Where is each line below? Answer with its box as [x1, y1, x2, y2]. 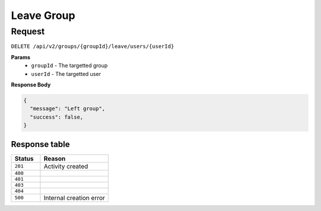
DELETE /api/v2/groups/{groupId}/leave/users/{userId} [11, 43, 175, 50]
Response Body [11, 81, 51, 88]
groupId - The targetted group [31, 62, 108, 69]
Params [11, 53, 31, 60]
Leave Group [11, 9, 75, 22]
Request [11, 26, 45, 37]
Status [14, 154, 34, 162]
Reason [43, 154, 66, 162]
